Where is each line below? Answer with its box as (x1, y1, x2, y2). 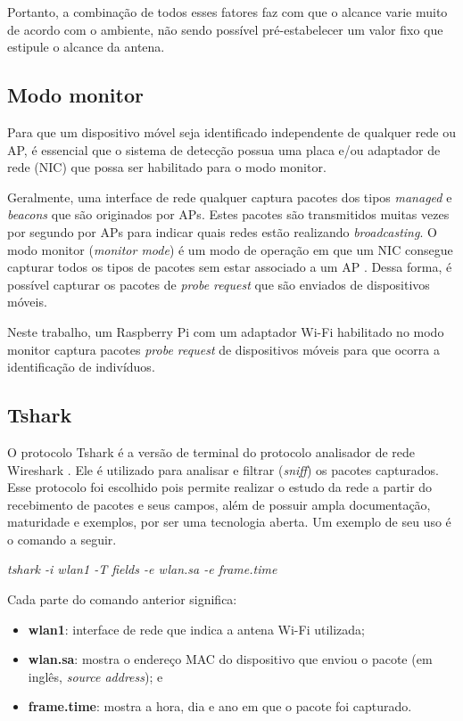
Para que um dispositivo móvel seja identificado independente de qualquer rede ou (7, 122, 457, 141)
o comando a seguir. (7, 529, 117, 548)
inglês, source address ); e (28, 667, 163, 685)
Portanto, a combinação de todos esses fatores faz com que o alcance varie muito (7, 3, 448, 20)
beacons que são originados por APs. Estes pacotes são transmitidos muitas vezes (7, 205, 450, 224)
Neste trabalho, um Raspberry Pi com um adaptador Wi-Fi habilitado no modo (7, 322, 444, 340)
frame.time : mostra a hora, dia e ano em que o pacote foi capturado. (28, 697, 412, 716)
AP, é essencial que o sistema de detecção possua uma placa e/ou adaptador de (7, 140, 441, 159)
